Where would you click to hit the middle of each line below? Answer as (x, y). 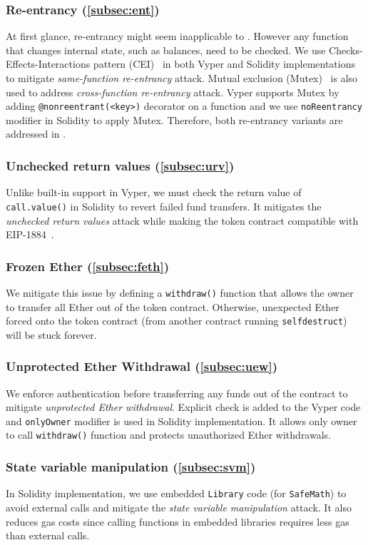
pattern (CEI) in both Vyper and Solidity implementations (224, 64)
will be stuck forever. (51, 334)
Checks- (346, 50)
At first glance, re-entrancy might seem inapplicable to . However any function (177, 36)
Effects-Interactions (48, 64)
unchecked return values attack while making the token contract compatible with (182, 220)
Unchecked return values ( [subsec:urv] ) (120, 165)
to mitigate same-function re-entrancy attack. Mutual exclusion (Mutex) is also (182, 78)
